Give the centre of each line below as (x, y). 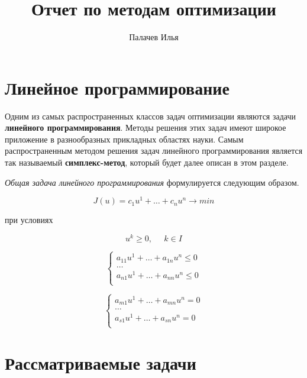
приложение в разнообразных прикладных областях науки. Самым (124, 139)
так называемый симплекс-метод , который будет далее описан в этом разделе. (147, 162)
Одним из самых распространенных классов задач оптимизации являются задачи (150, 116)
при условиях (29, 220)
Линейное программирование (117, 87)
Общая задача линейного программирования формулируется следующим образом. (152, 182)
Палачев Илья (154, 37)
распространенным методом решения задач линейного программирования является (154, 151)
